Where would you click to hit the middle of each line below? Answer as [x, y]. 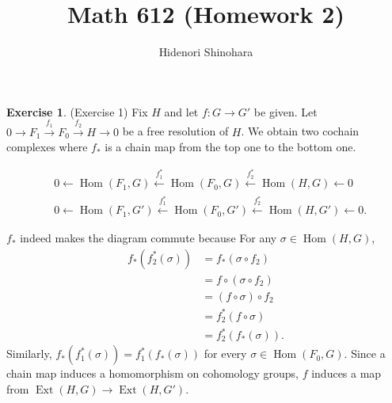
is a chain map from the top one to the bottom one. [230, 147]
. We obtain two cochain [300, 131]
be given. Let [285, 111]
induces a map [346, 373]
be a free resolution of [175, 131]
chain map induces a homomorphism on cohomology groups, [152, 373]
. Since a [365, 354]
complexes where [47, 147]
